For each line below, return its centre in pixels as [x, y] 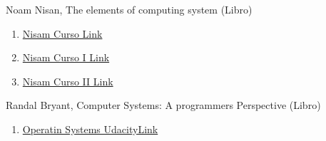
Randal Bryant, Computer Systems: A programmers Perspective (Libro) [163, 105]
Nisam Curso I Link [66, 57]
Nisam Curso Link [62, 33]
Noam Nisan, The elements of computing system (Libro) [129, 9]
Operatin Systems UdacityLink [90, 129]
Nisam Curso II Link [68, 81]
